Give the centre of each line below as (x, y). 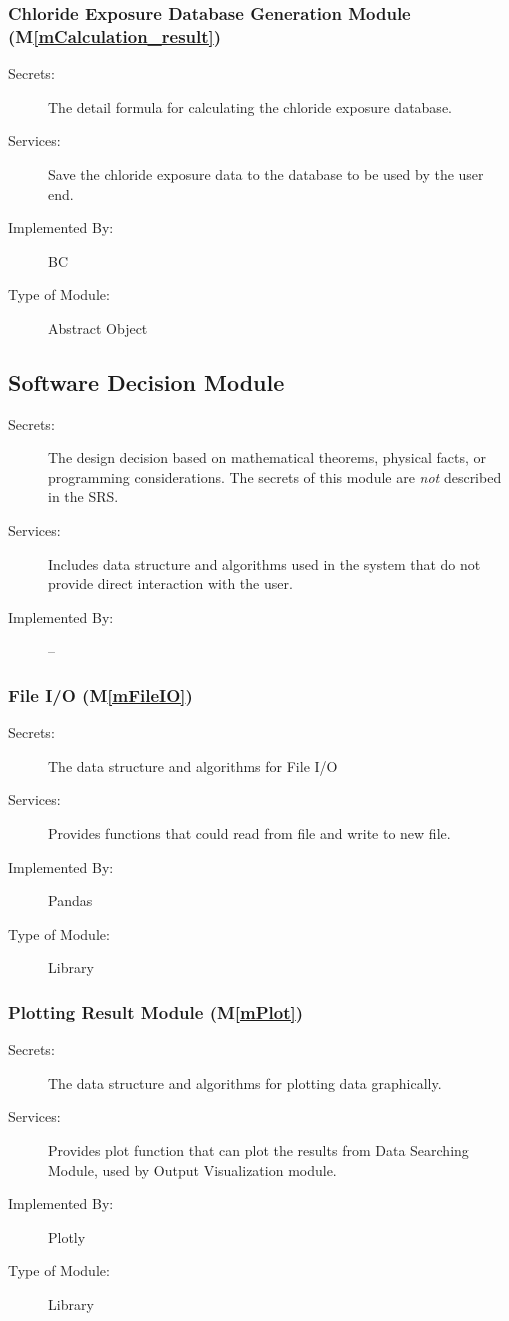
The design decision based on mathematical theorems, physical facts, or (267, 457)
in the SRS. (83, 496)
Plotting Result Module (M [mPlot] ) (156, 1011)
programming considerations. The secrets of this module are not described (275, 476)
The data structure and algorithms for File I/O (193, 765)
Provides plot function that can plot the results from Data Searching (258, 1150)
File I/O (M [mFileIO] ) (100, 694)
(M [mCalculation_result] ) (115, 35)
